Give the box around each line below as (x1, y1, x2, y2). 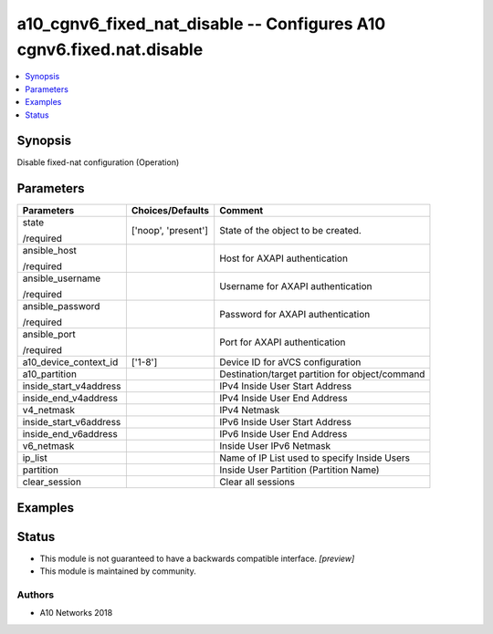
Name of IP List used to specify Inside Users (219, 452, 411, 464)
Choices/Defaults (131, 204, 210, 217)
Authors (16, 588, 55, 601)
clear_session (22, 475, 82, 488)
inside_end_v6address (22, 428, 118, 441)
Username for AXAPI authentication (219, 280, 372, 293)
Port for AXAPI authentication (219, 336, 346, 348)
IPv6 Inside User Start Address (219, 416, 351, 429)
